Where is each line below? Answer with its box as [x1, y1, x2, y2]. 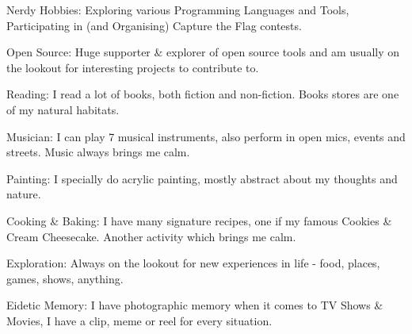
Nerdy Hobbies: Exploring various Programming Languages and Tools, [6, 2, 349, 17]
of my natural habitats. [6, 101, 120, 117]
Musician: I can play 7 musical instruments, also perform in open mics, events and [6, 128, 406, 144]
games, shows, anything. [6, 270, 124, 286]
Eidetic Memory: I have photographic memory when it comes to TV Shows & [6, 297, 383, 313]
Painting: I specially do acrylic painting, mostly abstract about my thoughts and [6, 170, 398, 186]
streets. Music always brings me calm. [6, 144, 190, 160]
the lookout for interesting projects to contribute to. [6, 59, 259, 75]
